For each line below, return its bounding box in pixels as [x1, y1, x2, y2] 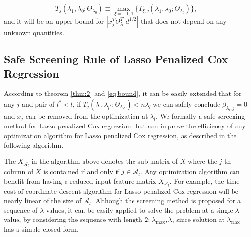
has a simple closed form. [4, 223, 79, 234]
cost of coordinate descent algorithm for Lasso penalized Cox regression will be [4, 186, 239, 196]
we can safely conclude [153, 99, 220, 109]
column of [4, 166, 33, 176]
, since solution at [172, 214, 225, 224]
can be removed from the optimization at [25, 111, 148, 121]
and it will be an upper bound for [4, 16, 104, 26]
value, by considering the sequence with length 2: [4, 214, 150, 224]
